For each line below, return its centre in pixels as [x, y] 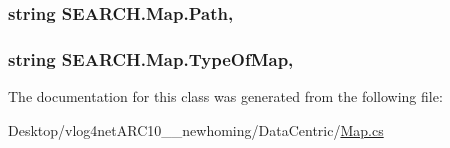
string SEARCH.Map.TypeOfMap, [151, 58]
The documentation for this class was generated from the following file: [225, 96]
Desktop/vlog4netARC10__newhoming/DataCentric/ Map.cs [196, 129]
